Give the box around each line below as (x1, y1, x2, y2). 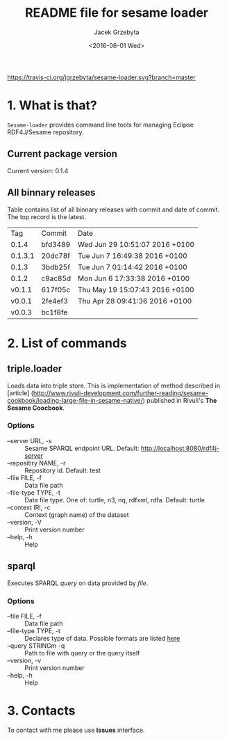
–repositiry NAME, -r (7, 459, 66, 467)
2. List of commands (7, 335, 127, 351)
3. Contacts (7, 703, 76, 719)
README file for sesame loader (24, 5, 209, 21)
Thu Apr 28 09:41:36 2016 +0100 (77, 296, 192, 305)
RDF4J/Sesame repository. (7, 127, 84, 136)
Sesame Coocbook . (7, 404, 65, 412)
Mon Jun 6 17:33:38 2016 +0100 (77, 273, 190, 283)
